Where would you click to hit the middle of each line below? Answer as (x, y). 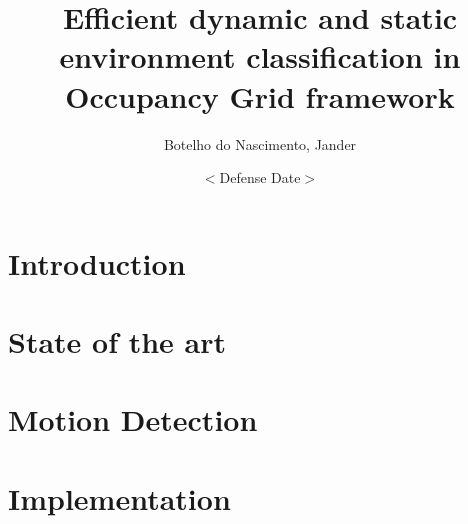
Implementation (119, 497)
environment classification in (260, 56)
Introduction (97, 262)
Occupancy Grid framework (260, 95)
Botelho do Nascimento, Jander (260, 143)
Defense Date (260, 177)
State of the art (117, 341)
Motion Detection (133, 419)
